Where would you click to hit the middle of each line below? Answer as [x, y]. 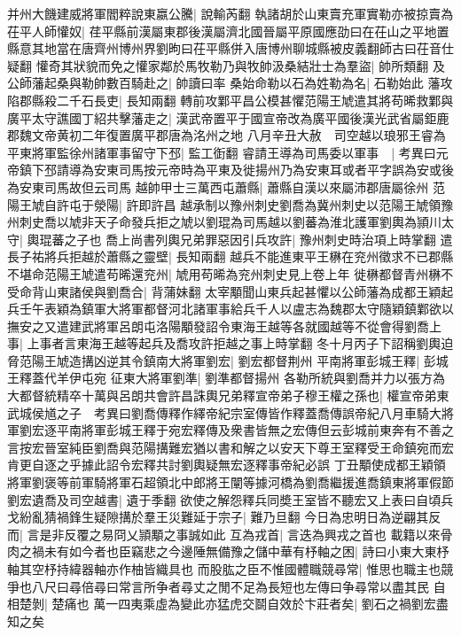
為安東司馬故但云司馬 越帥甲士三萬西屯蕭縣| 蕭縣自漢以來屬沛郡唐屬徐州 [218, 186]
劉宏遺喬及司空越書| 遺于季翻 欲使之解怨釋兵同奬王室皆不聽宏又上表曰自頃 [224, 499]
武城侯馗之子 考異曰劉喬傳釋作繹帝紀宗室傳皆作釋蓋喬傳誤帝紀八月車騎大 [224, 412]
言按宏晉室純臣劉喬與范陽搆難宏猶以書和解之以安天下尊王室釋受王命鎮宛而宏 [230, 447]
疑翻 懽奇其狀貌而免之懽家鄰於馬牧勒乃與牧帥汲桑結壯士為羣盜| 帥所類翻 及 [226, 65]
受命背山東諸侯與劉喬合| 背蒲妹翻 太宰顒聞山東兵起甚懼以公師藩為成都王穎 [224, 291]
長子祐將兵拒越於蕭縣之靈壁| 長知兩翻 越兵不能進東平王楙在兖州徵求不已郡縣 [230, 256]
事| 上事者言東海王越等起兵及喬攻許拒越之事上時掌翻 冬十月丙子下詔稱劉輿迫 [230, 343]
